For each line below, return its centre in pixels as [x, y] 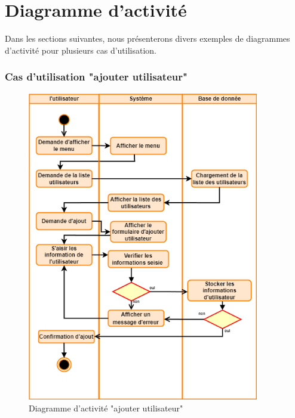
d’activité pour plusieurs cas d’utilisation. [81, 50]
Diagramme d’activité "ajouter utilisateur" [106, 408]
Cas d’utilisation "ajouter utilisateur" [96, 77]
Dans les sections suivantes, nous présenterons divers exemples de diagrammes [147, 38]
